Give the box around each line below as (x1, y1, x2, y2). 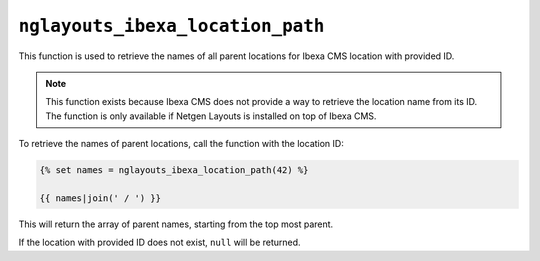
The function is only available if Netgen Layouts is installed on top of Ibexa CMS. (45, 110, 377, 122)
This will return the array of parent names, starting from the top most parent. (18, 218, 334, 230)
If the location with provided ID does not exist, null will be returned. (18, 236, 301, 249)
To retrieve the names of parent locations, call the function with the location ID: (18, 138, 344, 150)
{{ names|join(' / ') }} (39, 192, 162, 204)
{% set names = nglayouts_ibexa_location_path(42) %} (39, 165, 309, 176)
